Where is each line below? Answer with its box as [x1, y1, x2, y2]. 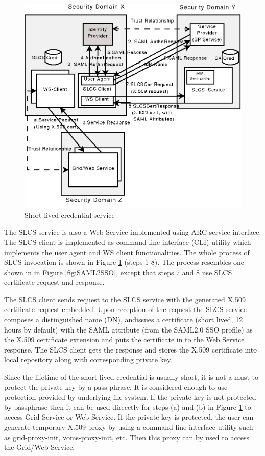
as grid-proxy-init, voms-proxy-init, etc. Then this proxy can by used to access [4, 431, 250, 442]
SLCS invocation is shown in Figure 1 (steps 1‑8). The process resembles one [4, 257, 245, 267]
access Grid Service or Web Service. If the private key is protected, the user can [4, 411, 254, 422]
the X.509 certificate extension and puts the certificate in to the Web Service [4, 334, 245, 345]
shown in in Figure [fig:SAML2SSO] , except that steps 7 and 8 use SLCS [4, 266, 232, 277]
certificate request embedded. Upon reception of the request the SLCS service [4, 304, 247, 315]
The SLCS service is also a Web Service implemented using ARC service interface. [4, 226, 261, 237]
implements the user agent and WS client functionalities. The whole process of [4, 246, 250, 257]
